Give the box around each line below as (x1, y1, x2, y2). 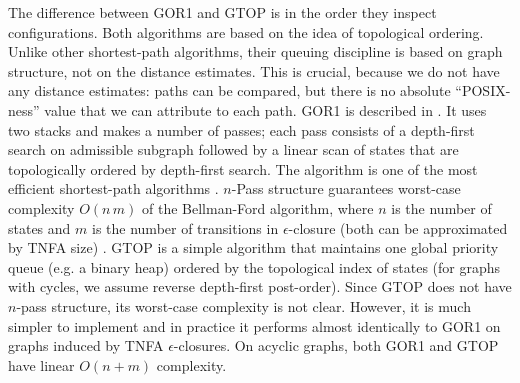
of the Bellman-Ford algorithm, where (142, 197, 374, 218)
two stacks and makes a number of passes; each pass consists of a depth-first (8, 119, 475, 140)
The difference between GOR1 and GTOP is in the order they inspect (8, 2, 437, 22)
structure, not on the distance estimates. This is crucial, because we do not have (8, 60, 500, 81)
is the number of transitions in (92, 217, 279, 238)
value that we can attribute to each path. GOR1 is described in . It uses (44, 99, 487, 120)
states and (8, 217, 71, 238)
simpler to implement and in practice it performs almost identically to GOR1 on (8, 315, 501, 336)
